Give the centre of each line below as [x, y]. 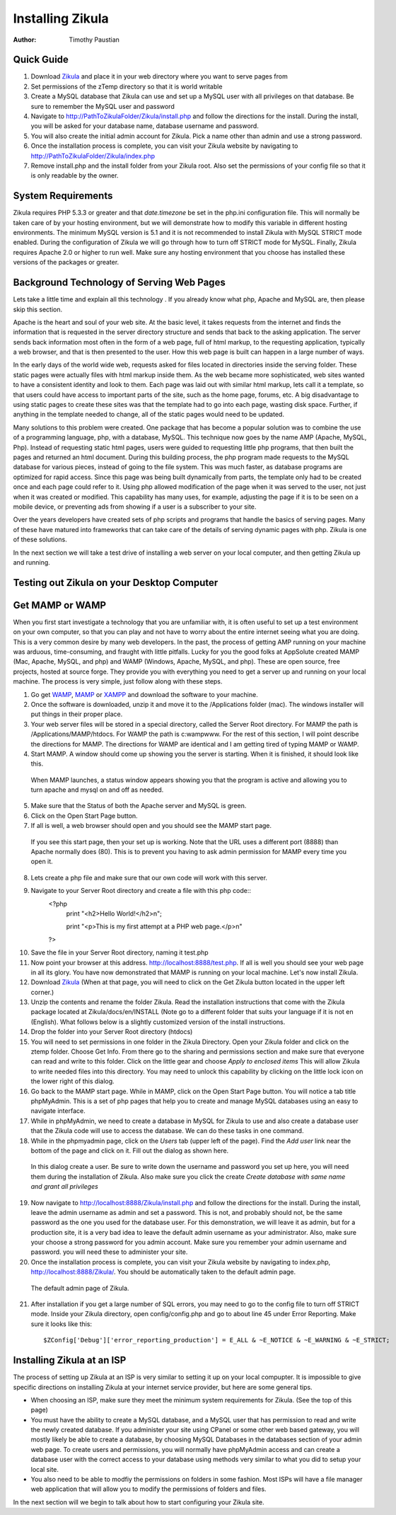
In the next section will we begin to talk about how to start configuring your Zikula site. [139, 1502]
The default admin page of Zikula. [80, 1288]
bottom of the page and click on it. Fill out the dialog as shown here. [130, 1151]
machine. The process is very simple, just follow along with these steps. [118, 681]
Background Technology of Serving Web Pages [119, 283]
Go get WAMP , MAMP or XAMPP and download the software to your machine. [144, 694]
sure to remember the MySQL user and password [103, 106]
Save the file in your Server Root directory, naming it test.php [120, 952]
